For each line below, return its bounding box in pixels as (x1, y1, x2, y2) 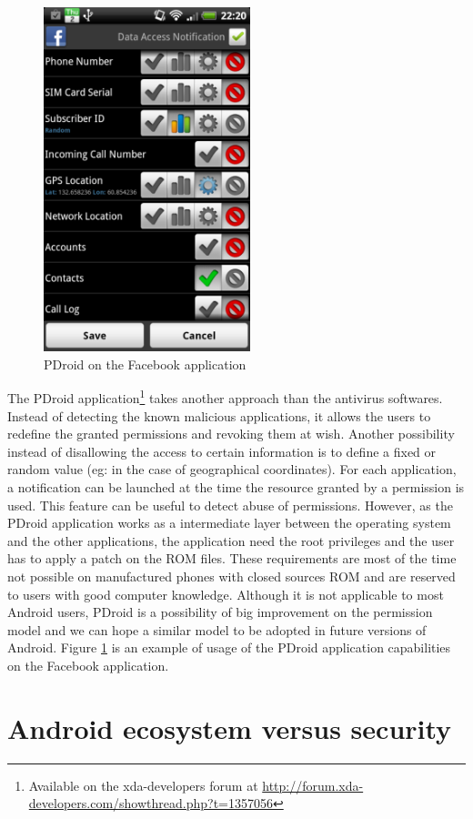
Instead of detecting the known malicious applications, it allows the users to (7, 406, 431, 425)
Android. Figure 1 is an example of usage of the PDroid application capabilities (7, 638, 451, 657)
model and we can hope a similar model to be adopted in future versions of (7, 620, 427, 639)
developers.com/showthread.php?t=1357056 (28, 794, 273, 813)
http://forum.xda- (262, 775, 364, 794)
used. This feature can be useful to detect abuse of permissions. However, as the (7, 495, 453, 514)
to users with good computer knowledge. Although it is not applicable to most (7, 584, 444, 603)
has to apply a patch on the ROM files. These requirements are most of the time (7, 549, 457, 568)
